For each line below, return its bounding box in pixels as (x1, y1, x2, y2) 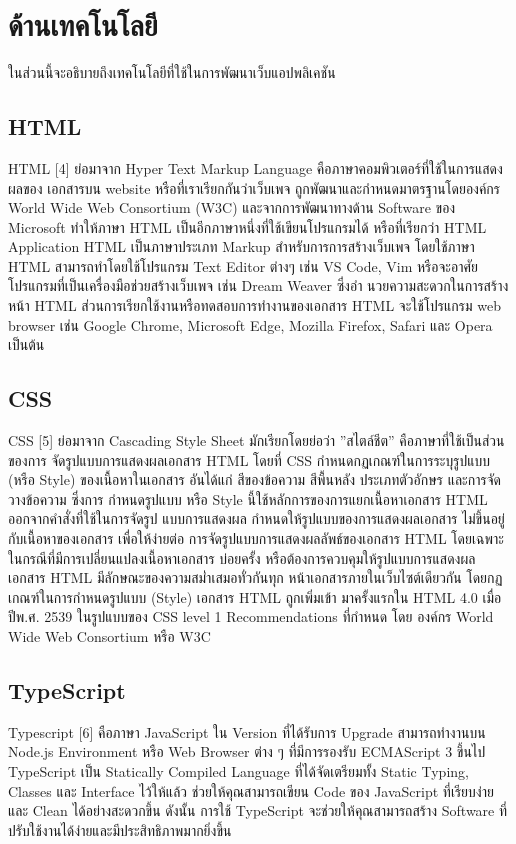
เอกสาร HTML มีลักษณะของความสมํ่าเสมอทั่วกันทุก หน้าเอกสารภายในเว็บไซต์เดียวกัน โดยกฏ (8, 567, 503, 588)
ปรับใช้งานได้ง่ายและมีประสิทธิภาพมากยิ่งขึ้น (8, 819, 232, 840)
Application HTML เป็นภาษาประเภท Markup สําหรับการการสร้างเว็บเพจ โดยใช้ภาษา (8, 236, 475, 257)
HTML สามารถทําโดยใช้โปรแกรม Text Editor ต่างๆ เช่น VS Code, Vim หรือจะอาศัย (8, 255, 478, 276)
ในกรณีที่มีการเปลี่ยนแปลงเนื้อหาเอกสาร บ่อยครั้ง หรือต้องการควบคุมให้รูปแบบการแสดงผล (8, 547, 476, 568)
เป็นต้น (8, 334, 45, 355)
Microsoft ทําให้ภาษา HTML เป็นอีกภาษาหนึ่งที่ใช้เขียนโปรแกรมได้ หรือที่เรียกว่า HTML (8, 216, 487, 237)
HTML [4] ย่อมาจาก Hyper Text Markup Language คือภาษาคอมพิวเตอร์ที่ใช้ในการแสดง (8, 157, 503, 178)
